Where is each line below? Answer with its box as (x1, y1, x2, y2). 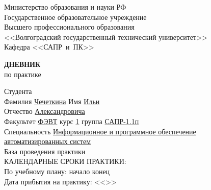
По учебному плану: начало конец (4, 165, 110, 176)
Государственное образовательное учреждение (4, 11, 147, 22)
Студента (4, 86, 32, 97)
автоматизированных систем (4, 136, 91, 147)
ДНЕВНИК (4, 58, 41, 69)
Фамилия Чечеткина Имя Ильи (4, 96, 100, 106)
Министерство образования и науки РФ (4, 2, 126, 12)
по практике (4, 68, 41, 79)
